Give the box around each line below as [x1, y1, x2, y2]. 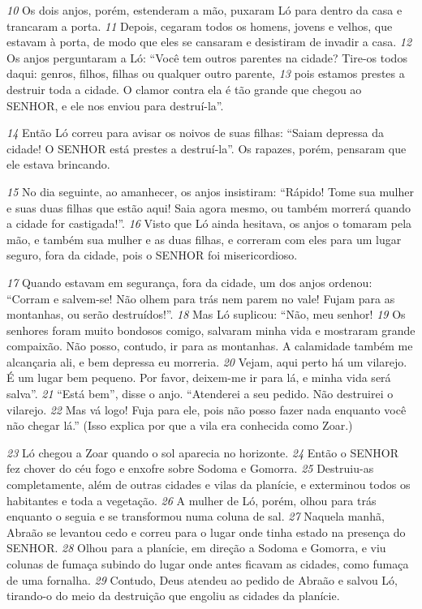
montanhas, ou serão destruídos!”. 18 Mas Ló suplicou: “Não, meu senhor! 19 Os [6, 306, 406, 323]
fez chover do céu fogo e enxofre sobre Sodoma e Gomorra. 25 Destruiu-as [6, 460, 374, 477]
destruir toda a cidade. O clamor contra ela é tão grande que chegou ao [6, 80, 362, 97]
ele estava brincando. [6, 156, 110, 173]
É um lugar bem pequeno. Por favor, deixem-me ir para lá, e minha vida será [6, 369, 391, 386]
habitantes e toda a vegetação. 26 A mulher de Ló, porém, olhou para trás [6, 491, 377, 508]
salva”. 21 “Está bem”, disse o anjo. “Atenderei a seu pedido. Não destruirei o [6, 385, 394, 402]
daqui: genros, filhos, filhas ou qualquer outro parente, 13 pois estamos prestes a [6, 65, 405, 82]
